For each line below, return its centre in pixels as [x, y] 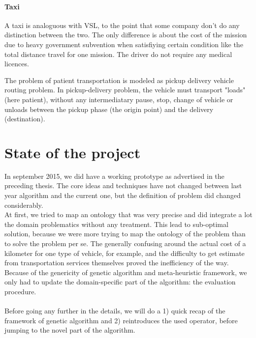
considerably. [24, 205]
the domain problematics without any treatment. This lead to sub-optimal [116, 224]
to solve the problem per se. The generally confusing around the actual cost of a [125, 243]
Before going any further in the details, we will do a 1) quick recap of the [115, 311]
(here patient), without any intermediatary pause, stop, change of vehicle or [119, 99]
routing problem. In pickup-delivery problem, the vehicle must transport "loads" [125, 90]
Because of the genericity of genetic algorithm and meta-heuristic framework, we [126, 272]
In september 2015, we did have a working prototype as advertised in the [114, 176]
